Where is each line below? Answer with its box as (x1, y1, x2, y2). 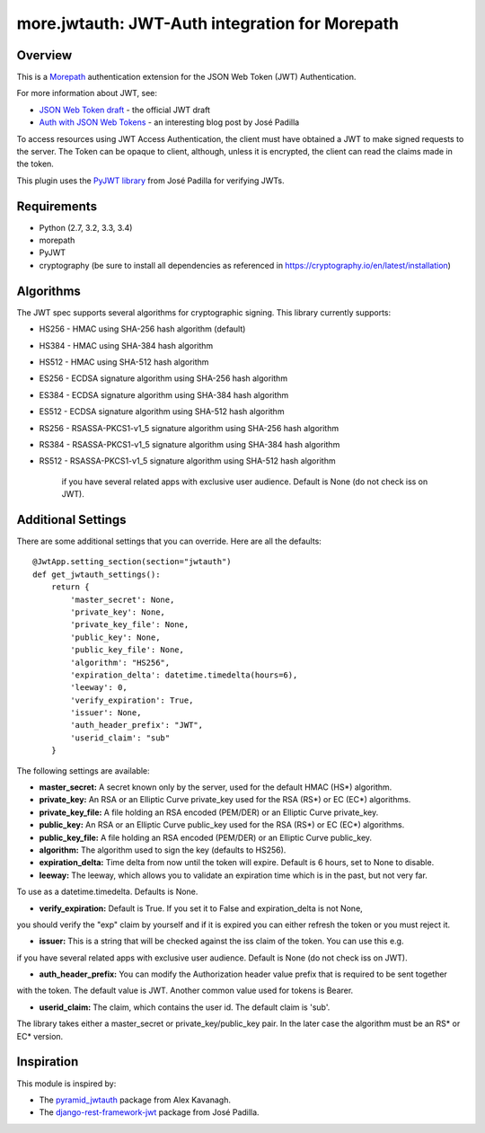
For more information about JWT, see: (16, 88, 157, 99)
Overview (16, 48, 73, 63)
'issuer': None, (70, 708, 142, 718)
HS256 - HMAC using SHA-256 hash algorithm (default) (39, 323, 246, 334)
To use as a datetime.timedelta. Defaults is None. (16, 886, 198, 898)
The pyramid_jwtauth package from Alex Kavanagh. (39, 1094, 231, 1105)
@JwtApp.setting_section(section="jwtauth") (32, 557, 233, 567)
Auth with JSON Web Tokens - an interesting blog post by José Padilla (39, 117, 300, 128)
